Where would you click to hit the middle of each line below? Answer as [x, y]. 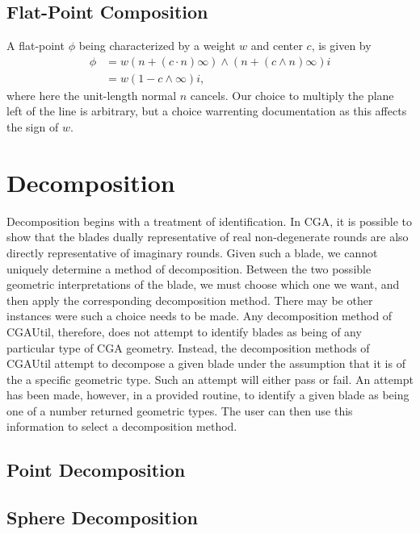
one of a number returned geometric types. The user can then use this [180, 410]
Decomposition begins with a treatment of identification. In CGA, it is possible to [209, 221]
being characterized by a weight [157, 46]
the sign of [33, 127]
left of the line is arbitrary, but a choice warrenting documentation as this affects [207, 111]
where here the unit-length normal [92, 95]
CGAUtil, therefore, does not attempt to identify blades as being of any [184, 331]
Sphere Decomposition [102, 517]
